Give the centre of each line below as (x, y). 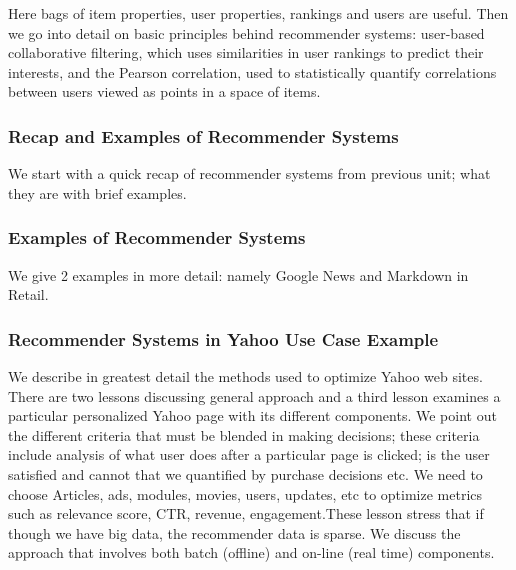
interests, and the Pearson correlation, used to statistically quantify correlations (252, 71)
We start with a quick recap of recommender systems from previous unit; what (249, 173)
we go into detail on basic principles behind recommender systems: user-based (246, 32)
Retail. (28, 294)
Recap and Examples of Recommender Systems (203, 135)
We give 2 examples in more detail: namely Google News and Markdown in (238, 274)
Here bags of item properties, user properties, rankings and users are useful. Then (258, 13)
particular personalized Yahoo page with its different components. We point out (252, 415)
